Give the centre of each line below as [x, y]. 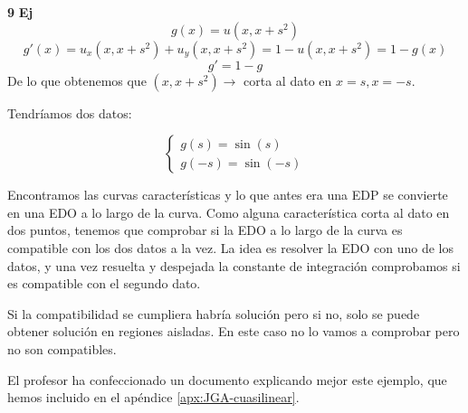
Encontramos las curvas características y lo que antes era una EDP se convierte [228, 195]
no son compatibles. [62, 348]
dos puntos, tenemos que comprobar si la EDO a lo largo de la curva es [205, 230]
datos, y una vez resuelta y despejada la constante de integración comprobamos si [234, 265]
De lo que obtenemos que [77, 80]
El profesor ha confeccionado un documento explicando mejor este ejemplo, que [227, 379]
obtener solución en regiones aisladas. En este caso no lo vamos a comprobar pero [234, 331]
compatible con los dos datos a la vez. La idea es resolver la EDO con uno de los [230, 247]
